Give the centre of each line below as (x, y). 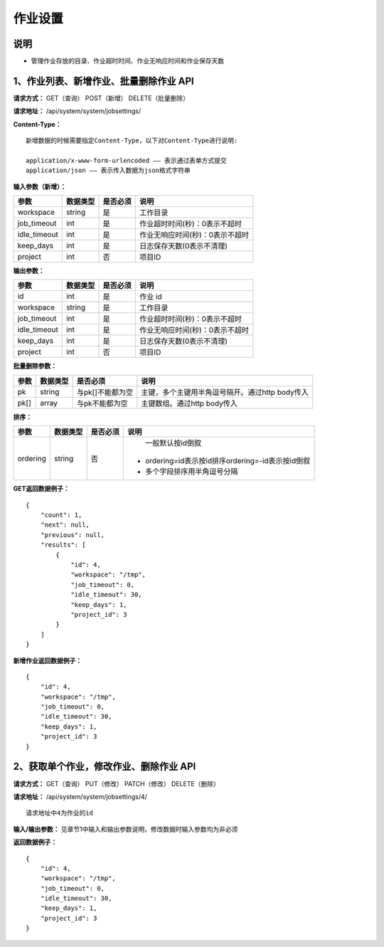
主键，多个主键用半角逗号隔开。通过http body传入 (225, 392)
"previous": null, (73, 535)
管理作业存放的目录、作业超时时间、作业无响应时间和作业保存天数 (127, 61)
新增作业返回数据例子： (47, 660)
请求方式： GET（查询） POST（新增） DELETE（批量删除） (101, 98)
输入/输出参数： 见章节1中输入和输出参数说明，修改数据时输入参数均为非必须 (126, 829)
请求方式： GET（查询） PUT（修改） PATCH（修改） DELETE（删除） (116, 783)
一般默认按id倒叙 (173, 443)
